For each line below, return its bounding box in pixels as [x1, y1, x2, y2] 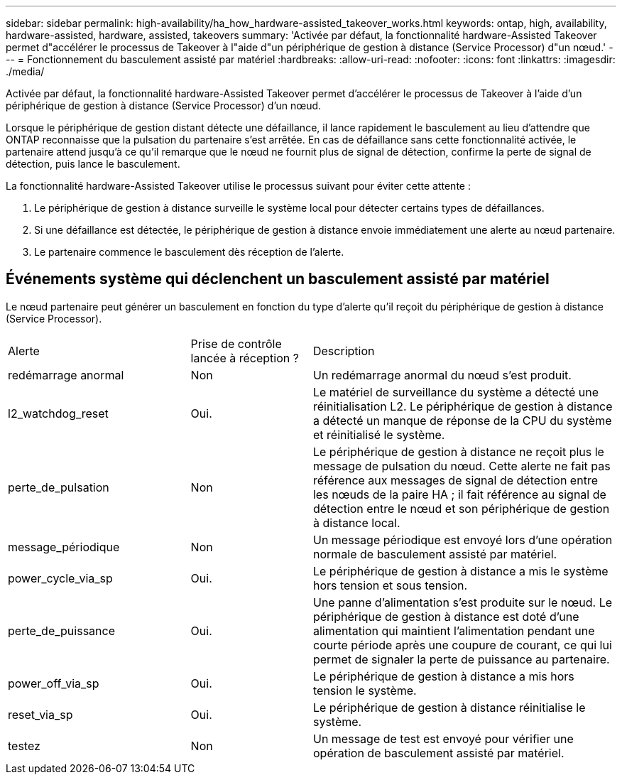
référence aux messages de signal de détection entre [312, 472, 598, 487]
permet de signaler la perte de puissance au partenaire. [312, 651, 610, 666]
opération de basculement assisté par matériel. [312, 745, 564, 760]
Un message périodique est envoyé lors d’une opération [312, 532, 613, 547]
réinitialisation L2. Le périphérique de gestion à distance [312, 399, 613, 413]
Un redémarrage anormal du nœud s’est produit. [312, 367, 572, 382]
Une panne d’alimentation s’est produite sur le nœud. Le [312, 595, 613, 610]
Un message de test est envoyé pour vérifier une [312, 731, 574, 746]
